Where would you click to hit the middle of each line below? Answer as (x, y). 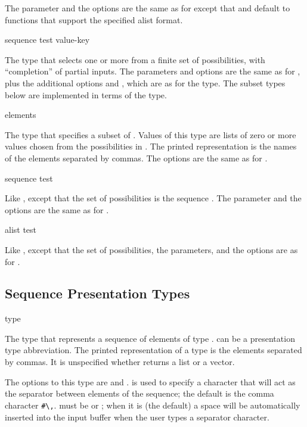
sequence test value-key (47, 40)
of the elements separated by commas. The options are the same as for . (136, 158)
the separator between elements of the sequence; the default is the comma (139, 393)
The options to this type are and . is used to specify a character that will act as (150, 381)
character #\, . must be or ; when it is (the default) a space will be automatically (153, 405)
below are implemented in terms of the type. (86, 94)
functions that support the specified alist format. (94, 19)
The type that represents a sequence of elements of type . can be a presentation (150, 338)
